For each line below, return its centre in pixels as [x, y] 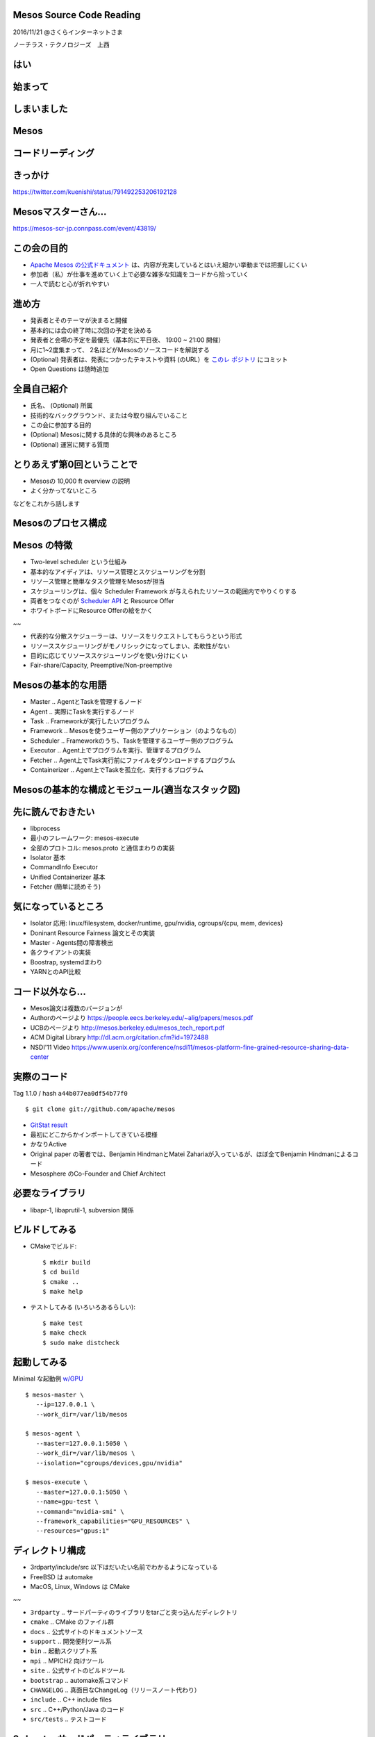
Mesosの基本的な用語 [60, 685]
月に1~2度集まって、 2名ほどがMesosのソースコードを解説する [120, 349]
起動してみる [40, 1362]
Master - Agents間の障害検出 [72, 942]
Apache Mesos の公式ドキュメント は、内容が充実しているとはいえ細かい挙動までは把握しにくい [169, 265]
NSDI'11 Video [50, 1047]
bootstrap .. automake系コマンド [80, 1680]
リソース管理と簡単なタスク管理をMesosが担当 [98, 582]
